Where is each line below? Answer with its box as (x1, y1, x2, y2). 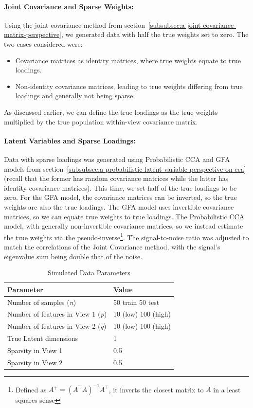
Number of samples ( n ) (7, 297, 76, 307)
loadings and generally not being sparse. (15, 90, 135, 101)
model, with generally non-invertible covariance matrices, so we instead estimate (4, 221, 243, 231)
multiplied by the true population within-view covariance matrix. (4, 116, 198, 126)
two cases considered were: (4, 38, 83, 49)
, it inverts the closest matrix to (108, 384, 204, 394)
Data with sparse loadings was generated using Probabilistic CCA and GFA (4, 154, 230, 164)
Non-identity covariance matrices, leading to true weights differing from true (15, 81, 243, 91)
